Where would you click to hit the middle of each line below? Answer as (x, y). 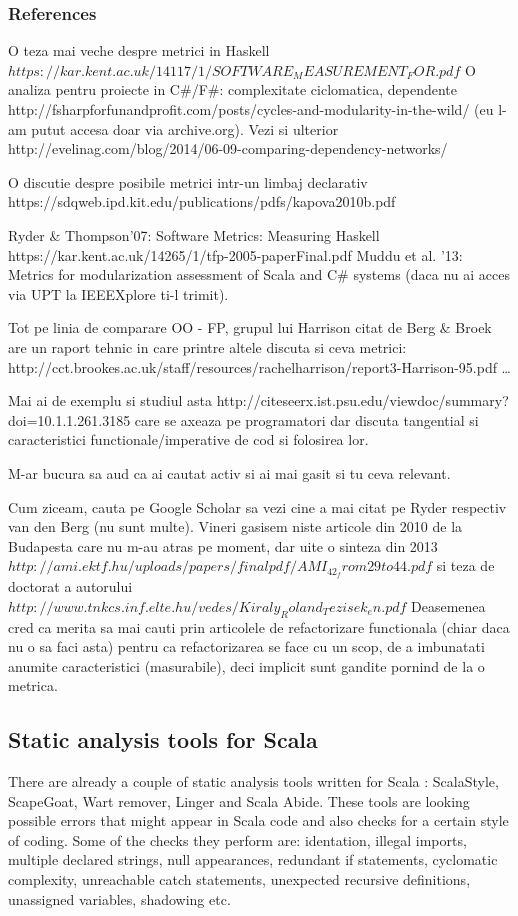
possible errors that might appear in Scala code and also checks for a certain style (258, 820)
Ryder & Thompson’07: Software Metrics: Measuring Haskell (194, 234)
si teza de (465, 565)
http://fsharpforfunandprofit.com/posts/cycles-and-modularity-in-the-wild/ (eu (251, 109)
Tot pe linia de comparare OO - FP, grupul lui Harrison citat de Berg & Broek (250, 327)
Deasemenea (448, 605)
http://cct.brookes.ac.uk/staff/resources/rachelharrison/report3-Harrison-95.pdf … (260, 366)
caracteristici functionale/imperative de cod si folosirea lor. (188, 439)
